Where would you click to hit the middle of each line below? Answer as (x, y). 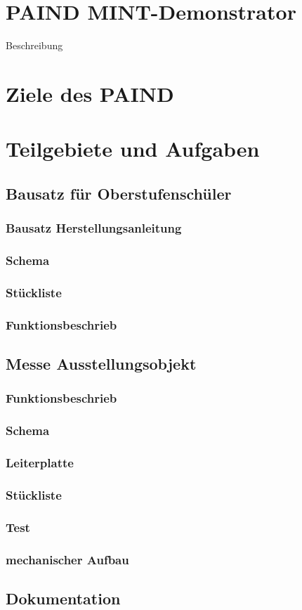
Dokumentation (63, 598)
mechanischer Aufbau (67, 559)
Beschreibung (34, 45)
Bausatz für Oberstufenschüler (119, 193)
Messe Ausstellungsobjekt (101, 364)
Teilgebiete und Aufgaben (133, 149)
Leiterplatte (40, 463)
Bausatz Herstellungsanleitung (94, 228)
